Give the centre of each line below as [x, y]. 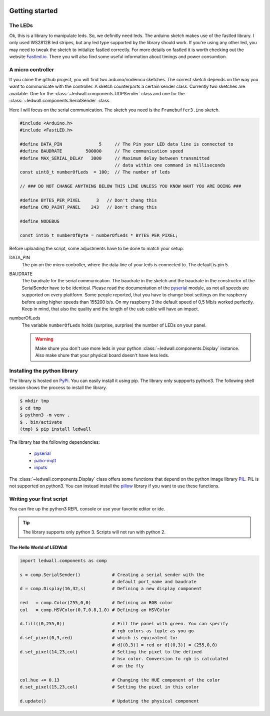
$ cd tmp [30, 408]
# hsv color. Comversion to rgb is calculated [170, 659]
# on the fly [128, 666]
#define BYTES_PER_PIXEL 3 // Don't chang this [88, 200]
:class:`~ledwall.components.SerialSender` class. [60, 101]
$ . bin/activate [41, 422]
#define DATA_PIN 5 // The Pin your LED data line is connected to [126, 144]
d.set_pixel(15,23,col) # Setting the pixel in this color [109, 687]
